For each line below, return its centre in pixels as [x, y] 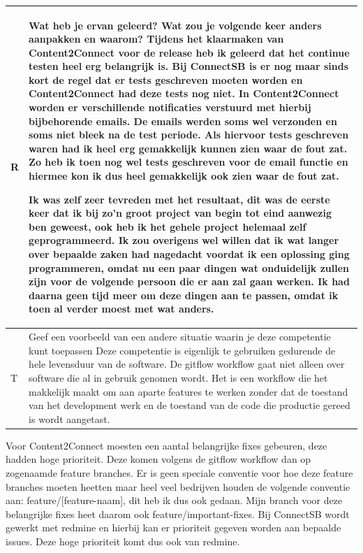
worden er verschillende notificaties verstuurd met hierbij [170, 107]
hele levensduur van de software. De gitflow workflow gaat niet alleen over [187, 364]
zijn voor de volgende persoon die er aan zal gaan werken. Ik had [189, 281]
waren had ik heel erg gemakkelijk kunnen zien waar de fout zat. [188, 148]
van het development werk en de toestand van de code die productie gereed [190, 405]
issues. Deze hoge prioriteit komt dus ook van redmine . [123, 541]
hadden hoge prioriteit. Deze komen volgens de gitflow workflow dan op [158, 459]
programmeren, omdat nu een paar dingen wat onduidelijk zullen [189, 267]
